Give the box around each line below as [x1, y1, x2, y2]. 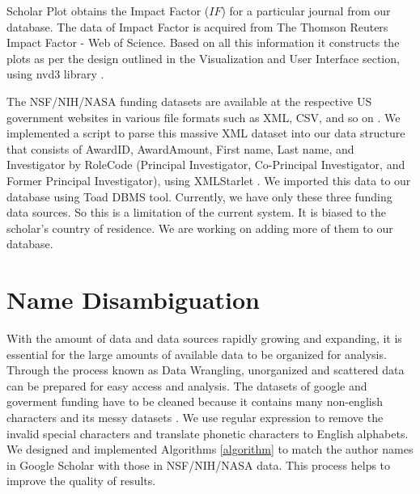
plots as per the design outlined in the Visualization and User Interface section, [6, 49, 400, 66]
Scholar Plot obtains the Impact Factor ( [6, 2, 210, 19]
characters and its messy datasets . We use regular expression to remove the [6, 409, 384, 425]
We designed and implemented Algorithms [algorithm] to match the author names [6, 441, 414, 458]
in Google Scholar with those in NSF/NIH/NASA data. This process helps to [6, 456, 391, 473]
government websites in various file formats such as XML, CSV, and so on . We [6, 108, 401, 125]
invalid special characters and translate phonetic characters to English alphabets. [6, 424, 409, 441]
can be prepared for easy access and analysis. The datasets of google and [6, 377, 367, 394]
